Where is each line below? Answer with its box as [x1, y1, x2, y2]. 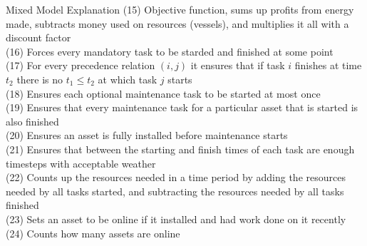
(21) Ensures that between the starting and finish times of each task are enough [6, 141, 355, 156]
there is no [16, 71, 63, 86]
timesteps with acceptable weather [6, 155, 156, 170]
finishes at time [294, 58, 362, 73]
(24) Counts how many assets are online [6, 225, 180, 240]
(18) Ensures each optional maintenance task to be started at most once [6, 86, 321, 101]
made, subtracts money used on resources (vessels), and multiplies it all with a [6, 16, 349, 31]
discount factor [6, 30, 71, 45]
